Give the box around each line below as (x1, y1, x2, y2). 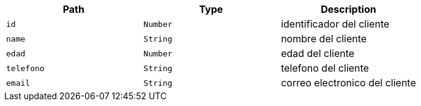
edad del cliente (281, 47, 355, 59)
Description (321, 3, 376, 15)
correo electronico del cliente (281, 77, 416, 89)
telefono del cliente (281, 62, 369, 74)
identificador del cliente (281, 18, 390, 30)
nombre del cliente (281, 32, 367, 45)
